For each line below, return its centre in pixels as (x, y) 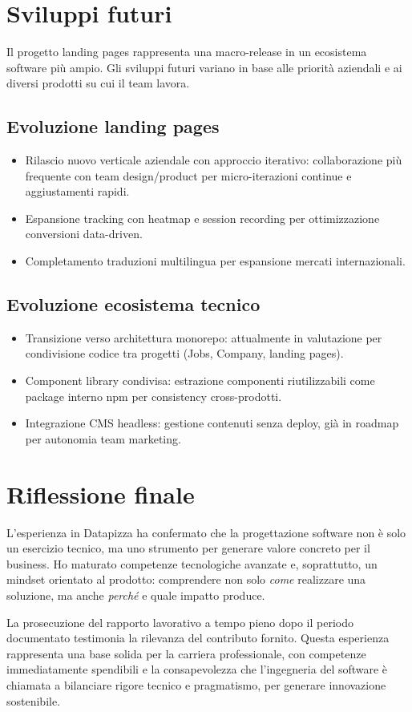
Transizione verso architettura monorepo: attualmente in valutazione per (204, 337)
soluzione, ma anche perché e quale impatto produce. (136, 595)
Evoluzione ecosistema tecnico (133, 304)
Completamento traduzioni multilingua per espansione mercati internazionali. (215, 261)
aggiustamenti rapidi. (77, 191)
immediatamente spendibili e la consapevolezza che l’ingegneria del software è (197, 669)
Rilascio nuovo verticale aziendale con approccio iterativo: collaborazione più (214, 160)
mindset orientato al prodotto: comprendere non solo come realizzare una (186, 579)
